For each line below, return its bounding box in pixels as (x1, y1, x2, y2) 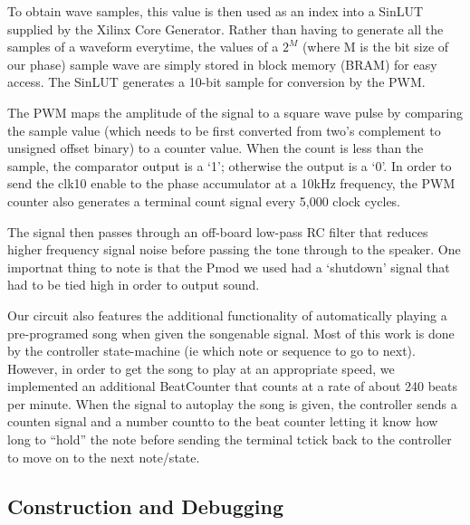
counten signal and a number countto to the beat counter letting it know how (7, 412, 438, 431)
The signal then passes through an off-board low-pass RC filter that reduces (7, 222, 428, 241)
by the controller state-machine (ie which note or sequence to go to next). (7, 341, 416, 360)
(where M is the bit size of (302, 37, 449, 56)
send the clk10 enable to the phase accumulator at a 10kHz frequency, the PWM (7, 174, 456, 193)
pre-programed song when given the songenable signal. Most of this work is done (7, 323, 455, 342)
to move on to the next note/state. (7, 447, 200, 466)
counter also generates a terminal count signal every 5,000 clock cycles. (7, 191, 401, 210)
